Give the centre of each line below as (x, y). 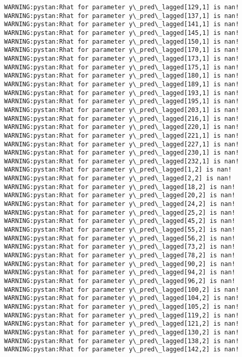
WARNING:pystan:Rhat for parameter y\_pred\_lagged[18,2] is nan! (120, 187)
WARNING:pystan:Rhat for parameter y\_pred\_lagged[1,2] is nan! (118, 170)
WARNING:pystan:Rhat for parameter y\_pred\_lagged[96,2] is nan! (120, 281)
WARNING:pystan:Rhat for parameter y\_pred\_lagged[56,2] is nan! (120, 238)
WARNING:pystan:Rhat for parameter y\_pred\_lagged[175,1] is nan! (122, 67)
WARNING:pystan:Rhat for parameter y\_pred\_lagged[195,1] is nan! (122, 101)
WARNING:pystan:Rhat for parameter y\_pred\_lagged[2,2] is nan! (118, 178)
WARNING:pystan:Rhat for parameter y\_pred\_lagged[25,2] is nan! (120, 212)
